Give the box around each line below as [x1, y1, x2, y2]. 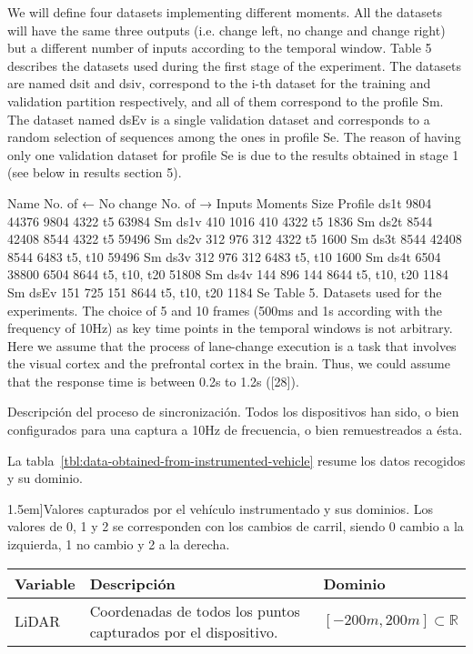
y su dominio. [7, 468, 83, 488]
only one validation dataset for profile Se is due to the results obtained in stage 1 [7, 145, 459, 164]
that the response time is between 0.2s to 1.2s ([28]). [7, 371, 299, 390]
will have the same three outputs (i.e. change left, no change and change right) [7, 20, 446, 39]
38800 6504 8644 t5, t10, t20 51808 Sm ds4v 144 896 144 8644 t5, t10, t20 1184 [7, 265, 448, 284]
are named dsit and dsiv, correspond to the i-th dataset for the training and [7, 74, 431, 93]
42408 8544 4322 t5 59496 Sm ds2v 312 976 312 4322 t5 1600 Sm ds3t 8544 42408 [7, 229, 462, 248]
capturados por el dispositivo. [89, 620, 278, 642]
